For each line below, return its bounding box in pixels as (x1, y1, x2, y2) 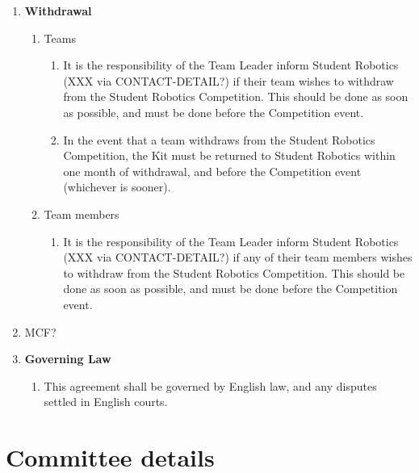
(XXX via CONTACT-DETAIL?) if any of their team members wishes (63, 249, 413, 266)
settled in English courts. (44, 393, 168, 410)
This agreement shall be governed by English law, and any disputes (44, 377, 377, 394)
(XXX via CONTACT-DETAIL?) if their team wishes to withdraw (63, 72, 394, 89)
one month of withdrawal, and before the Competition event (63, 162, 362, 179)
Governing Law (24, 350, 111, 367)
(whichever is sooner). (63, 178, 171, 195)
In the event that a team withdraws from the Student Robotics (63, 131, 375, 148)
